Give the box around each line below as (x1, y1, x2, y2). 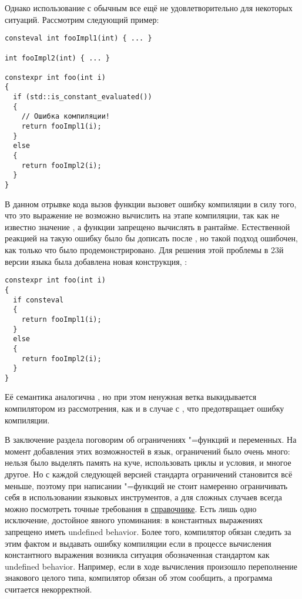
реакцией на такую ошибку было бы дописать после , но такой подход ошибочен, (5, 232, 298, 244)
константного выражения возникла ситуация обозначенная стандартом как (5, 548, 270, 561)
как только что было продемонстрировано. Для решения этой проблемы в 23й (5, 244, 284, 256)
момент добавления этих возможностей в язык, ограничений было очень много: (5, 445, 290, 457)
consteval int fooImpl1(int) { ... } (5, 34, 152, 43)
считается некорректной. (5, 583, 92, 595)
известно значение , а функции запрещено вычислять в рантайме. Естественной (5, 220, 290, 233)
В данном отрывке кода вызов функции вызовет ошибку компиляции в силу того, (5, 197, 297, 210)
